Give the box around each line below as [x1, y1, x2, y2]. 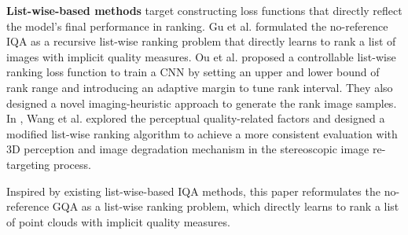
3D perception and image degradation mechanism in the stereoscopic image [6, 141, 369, 157]
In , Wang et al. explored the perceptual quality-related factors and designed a [6, 110, 385, 127]
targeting [6, 156, 50, 172]
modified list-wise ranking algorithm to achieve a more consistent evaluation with [6, 125, 398, 141]
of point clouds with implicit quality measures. [6, 213, 230, 229]
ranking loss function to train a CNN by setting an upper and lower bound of [6, 64, 380, 80]
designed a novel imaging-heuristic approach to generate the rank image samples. [6, 94, 397, 111]
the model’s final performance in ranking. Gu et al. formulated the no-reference [6, 17, 388, 34]
